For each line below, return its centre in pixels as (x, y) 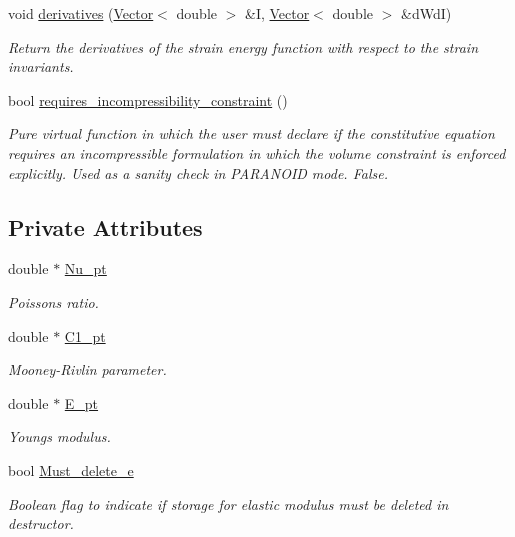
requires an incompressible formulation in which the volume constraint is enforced (257, 152)
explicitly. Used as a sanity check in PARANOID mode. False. (198, 172)
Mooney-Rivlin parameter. (87, 369)
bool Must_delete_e (71, 469)
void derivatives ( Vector (81, 13)
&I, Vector (277, 13)
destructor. (41, 523)
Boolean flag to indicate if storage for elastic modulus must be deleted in (228, 503)
